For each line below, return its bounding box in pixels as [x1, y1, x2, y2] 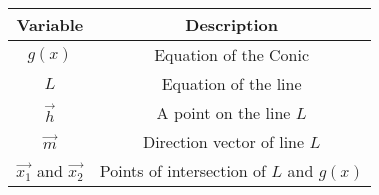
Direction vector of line [142, 130, 305, 153]
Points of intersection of [99, 159, 266, 182]
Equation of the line [161, 72, 302, 95]
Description [185, 13, 278, 36]
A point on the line [156, 101, 291, 124]
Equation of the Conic [154, 43, 310, 66]
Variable [16, 13, 84, 36]
